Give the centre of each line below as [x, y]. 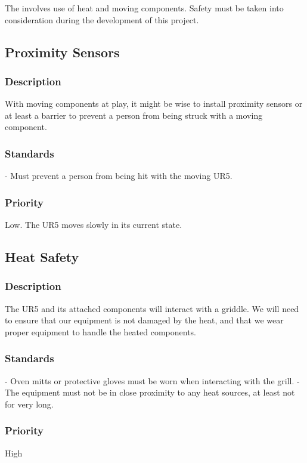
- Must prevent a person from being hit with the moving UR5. [119, 176]
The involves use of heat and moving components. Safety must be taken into [144, 8]
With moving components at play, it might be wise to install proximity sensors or [154, 104]
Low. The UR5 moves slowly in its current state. [94, 224]
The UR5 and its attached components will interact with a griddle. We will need [152, 308]
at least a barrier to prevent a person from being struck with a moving [134, 115]
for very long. [29, 404]
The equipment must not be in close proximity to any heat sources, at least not [150, 392]
